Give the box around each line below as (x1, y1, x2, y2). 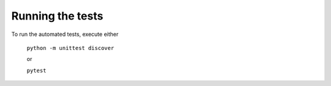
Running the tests (11, 9, 104, 23)
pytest (26, 67, 47, 74)
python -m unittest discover (26, 45, 115, 51)
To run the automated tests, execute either (11, 30, 119, 38)
